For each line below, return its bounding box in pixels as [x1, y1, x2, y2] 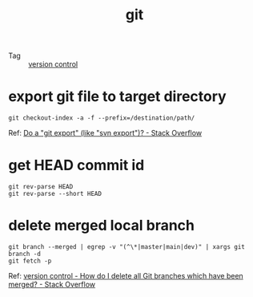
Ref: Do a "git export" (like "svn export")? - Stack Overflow [8, 128, 203, 138]
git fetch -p [8, 257, 52, 265]
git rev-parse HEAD [8, 183, 74, 191]
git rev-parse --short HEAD [8, 190, 102, 198]
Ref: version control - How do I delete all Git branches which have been [8, 271, 244, 280]
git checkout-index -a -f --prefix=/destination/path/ [8, 114, 195, 122]
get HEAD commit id [8, 157, 145, 174]
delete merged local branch [8, 217, 195, 234]
